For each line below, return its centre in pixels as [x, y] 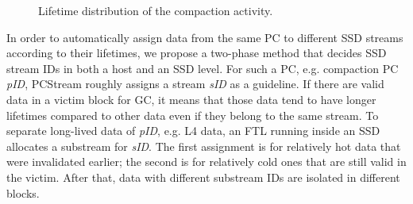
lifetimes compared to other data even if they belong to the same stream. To [193, 115]
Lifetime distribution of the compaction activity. [156, 10]
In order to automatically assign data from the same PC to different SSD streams [205, 37]
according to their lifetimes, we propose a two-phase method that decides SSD [197, 53]
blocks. [23, 192]
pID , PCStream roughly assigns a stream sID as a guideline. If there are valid [195, 84]
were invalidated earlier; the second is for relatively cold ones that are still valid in [206, 162]
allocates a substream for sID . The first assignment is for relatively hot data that [204, 146]
